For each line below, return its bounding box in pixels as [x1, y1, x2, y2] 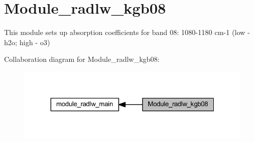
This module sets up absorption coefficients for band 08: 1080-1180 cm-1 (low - [4, 27, 250, 38]
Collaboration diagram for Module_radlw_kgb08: [4, 54, 160, 64]
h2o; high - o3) [4, 37, 50, 47]
